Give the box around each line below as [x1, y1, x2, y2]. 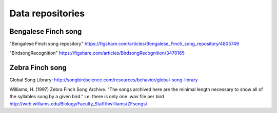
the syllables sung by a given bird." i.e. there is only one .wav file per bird [9, 94, 164, 100]
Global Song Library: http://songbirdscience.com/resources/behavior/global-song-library [9, 77, 198, 83]
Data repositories [9, 8, 85, 19]
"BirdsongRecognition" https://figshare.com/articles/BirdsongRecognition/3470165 [9, 50, 185, 56]
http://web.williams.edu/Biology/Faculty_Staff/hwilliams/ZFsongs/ [9, 100, 148, 107]
